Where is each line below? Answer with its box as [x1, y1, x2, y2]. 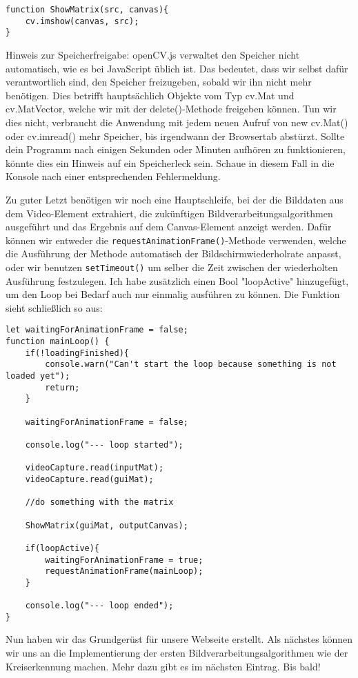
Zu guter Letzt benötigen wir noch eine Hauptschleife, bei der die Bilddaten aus [6, 192, 344, 206]
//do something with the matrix [25, 497, 174, 508]
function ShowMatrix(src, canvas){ [6, 5, 169, 14]
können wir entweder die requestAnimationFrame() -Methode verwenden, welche [6, 232, 346, 247]
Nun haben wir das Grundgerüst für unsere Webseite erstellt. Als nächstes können [6, 632, 353, 646]
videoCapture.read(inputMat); [25, 463, 164, 473]
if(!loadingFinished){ [25, 348, 129, 358]
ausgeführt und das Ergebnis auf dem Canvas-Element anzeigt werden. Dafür [6, 219, 332, 234]
